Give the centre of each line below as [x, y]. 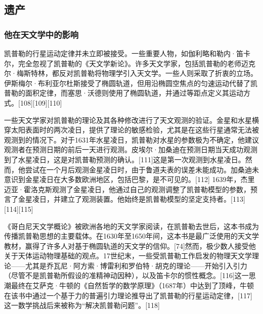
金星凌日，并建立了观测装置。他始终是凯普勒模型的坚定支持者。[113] [131, 199]
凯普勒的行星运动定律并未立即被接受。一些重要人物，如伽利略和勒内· [120, 53]
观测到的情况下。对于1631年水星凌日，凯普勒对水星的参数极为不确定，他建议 [131, 139]
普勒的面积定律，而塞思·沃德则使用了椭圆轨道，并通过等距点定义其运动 [124, 93]
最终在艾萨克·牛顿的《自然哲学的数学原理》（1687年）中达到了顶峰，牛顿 [132, 285]
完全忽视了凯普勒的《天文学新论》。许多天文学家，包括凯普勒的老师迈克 [137, 63]
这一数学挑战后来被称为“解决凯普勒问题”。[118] [82, 305]
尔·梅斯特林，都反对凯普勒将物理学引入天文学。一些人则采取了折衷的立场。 [131, 73]
